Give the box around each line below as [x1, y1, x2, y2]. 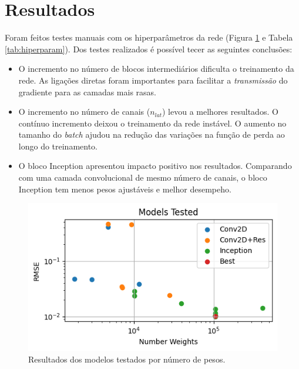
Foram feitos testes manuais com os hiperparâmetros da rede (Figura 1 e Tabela [5, 31, 293, 44]
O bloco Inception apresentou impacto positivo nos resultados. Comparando [18, 159, 292, 172]
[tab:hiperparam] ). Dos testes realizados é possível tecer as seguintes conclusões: [5, 42, 293, 55]
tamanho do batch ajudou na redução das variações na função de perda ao [18, 128, 285, 141]
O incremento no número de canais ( [18, 105, 150, 118]
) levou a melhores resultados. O [162, 105, 278, 118]
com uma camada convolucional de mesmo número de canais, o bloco [18, 171, 267, 184]
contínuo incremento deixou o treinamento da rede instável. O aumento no [18, 117, 287, 129]
